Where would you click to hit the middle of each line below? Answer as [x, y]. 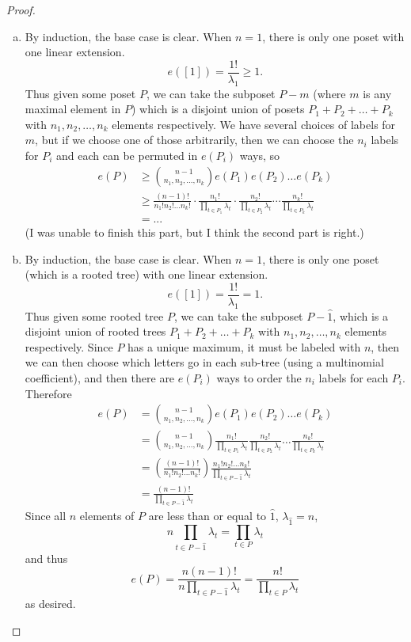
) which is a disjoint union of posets [218, 109]
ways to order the [259, 378]
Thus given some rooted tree [94, 315]
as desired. [50, 604]
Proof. [21, 9]
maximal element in [73, 109]
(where [329, 93]
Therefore [48, 393]
